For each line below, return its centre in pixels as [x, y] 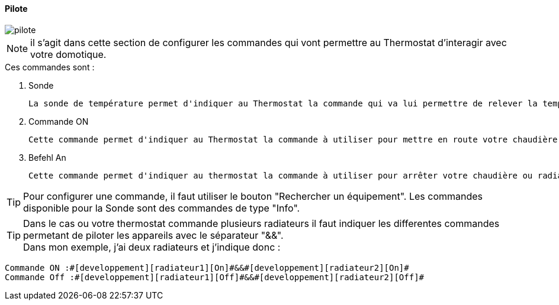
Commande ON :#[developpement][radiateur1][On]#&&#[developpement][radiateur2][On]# [207, 267]
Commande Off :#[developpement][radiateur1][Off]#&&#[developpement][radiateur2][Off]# [215, 277]
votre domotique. [68, 54]
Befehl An [47, 157]
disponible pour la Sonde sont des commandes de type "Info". [162, 208]
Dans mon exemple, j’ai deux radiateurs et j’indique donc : [152, 247]
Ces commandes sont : [50, 67]
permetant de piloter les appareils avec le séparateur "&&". [153, 235]
